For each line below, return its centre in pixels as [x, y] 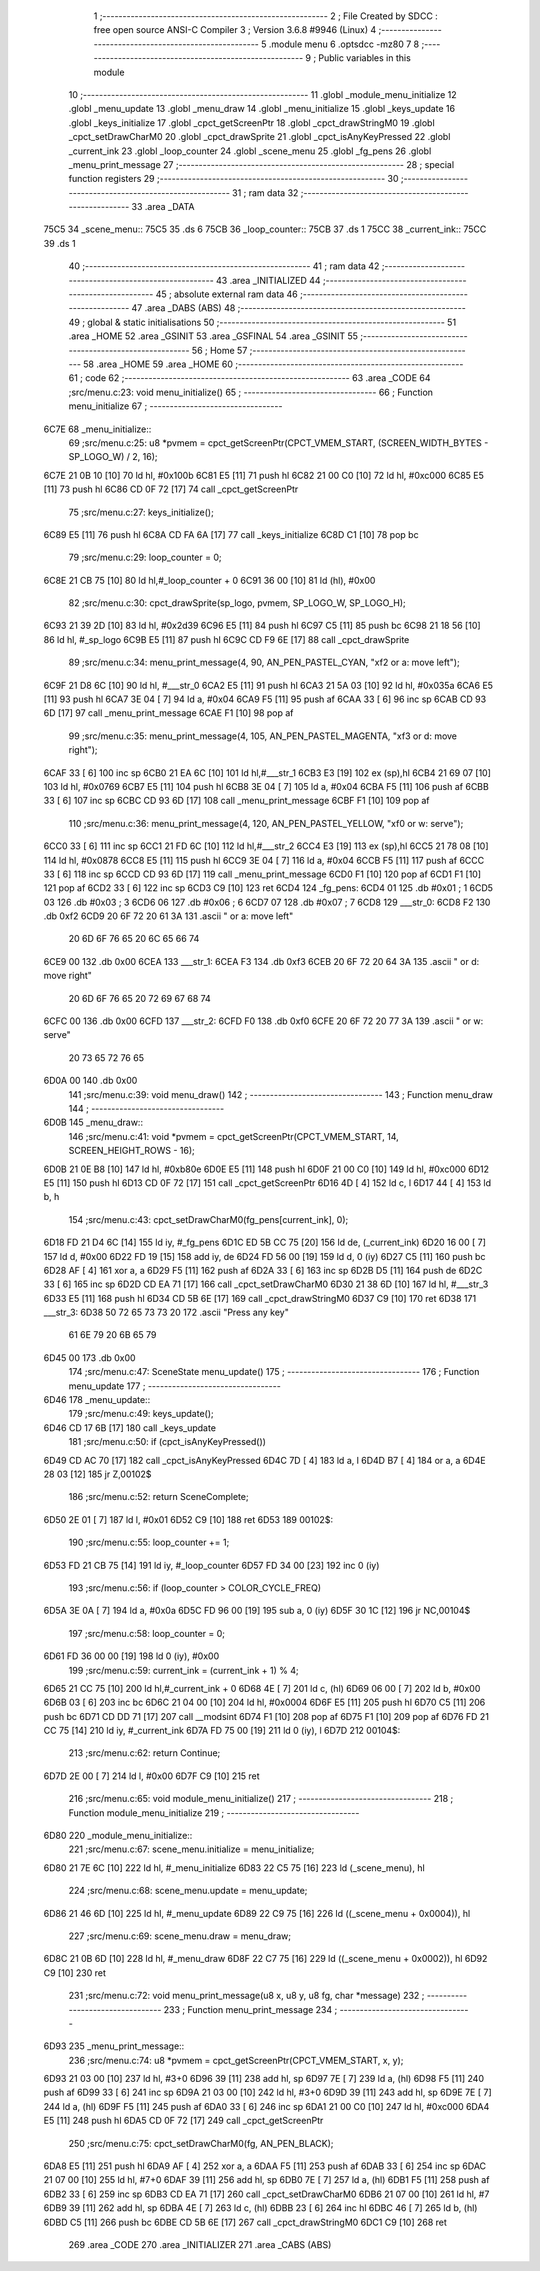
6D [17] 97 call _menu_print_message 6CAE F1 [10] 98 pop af [168, 713]
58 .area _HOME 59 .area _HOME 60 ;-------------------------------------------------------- [273, 364]
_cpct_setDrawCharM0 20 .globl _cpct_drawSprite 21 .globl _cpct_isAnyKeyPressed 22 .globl [259, 137]
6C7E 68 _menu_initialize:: [97, 429]
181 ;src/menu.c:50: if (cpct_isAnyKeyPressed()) [167, 1442]
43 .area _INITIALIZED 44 [268, 280]
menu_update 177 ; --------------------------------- [175, 1386]
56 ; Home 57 [219, 350]
